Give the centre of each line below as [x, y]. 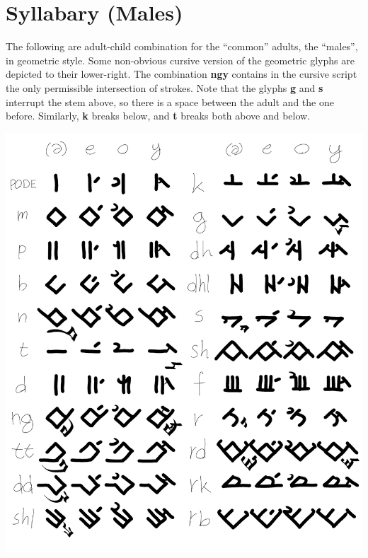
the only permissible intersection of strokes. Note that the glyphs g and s [165, 87]
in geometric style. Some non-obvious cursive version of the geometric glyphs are [180, 60]
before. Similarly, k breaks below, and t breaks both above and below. [158, 116]
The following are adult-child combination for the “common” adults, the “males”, [182, 46]
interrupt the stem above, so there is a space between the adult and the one [170, 101]
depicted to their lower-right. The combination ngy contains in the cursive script [182, 74]
